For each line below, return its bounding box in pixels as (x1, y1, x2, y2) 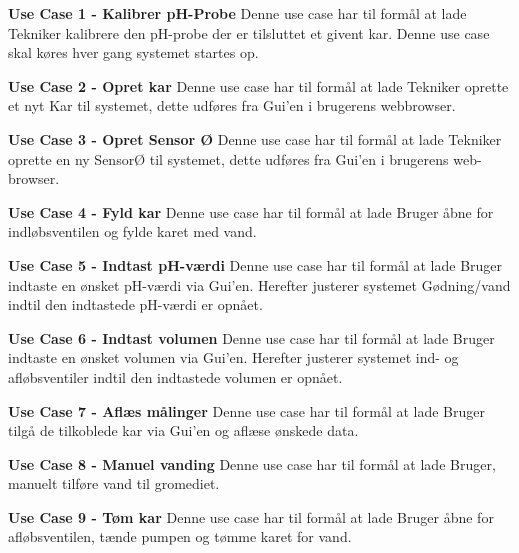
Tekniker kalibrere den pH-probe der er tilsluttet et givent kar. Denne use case (8, 22, 490, 43)
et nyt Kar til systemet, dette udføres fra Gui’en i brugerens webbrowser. (8, 95, 456, 116)
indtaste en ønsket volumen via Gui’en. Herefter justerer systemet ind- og (8, 347, 459, 368)
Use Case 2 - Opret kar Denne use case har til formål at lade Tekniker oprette (8, 75, 509, 96)
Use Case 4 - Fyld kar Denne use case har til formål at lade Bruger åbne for (8, 201, 494, 222)
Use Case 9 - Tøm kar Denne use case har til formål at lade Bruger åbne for (8, 506, 494, 527)
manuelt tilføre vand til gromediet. (8, 473, 220, 494)
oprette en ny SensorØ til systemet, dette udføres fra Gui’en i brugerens (8, 148, 449, 169)
